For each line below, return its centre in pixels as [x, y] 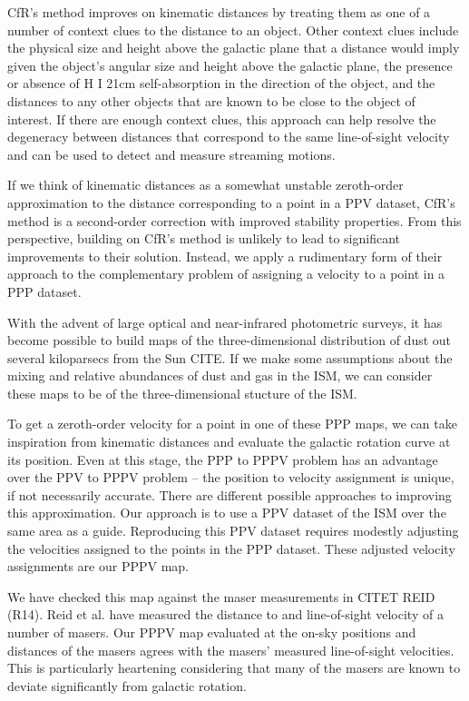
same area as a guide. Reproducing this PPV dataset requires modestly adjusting [233, 531]
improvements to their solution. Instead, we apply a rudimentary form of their [225, 256]
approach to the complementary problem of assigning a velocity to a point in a [226, 274]
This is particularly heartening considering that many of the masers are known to [234, 668]
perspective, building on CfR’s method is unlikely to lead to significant [204, 238]
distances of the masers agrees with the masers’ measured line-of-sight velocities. [231, 650]
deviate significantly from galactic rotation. [127, 685]
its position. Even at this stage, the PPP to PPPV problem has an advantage [223, 459]
